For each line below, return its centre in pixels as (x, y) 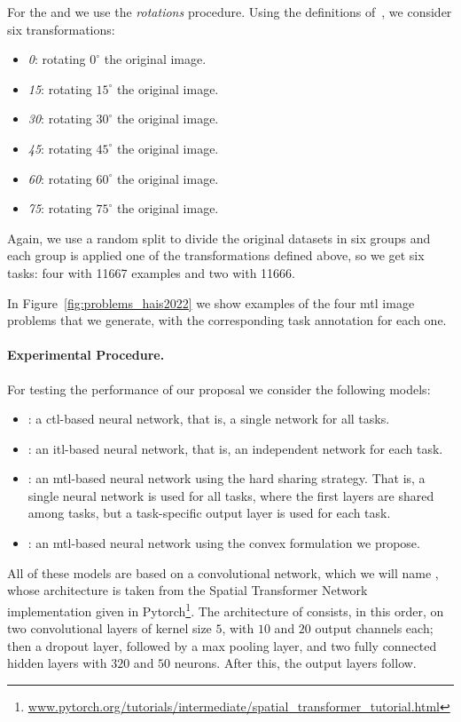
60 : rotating (60, 178)
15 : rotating (60, 88)
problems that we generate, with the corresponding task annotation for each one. (227, 320)
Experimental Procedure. (86, 355)
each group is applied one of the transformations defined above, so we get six (216, 255)
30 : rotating (60, 119)
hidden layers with (57, 663)
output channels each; (374, 628)
